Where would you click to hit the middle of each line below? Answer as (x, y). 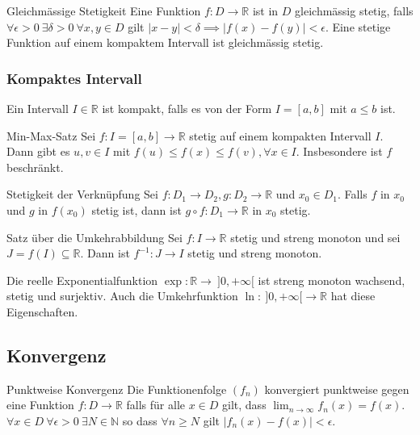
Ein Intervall (38, 108)
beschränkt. (35, 167)
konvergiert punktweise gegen (337, 389)
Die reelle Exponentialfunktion (82, 280)
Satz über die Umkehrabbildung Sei (94, 237)
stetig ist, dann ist (136, 209)
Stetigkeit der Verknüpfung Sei (82, 194)
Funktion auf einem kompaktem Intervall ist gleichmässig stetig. (165, 42)
